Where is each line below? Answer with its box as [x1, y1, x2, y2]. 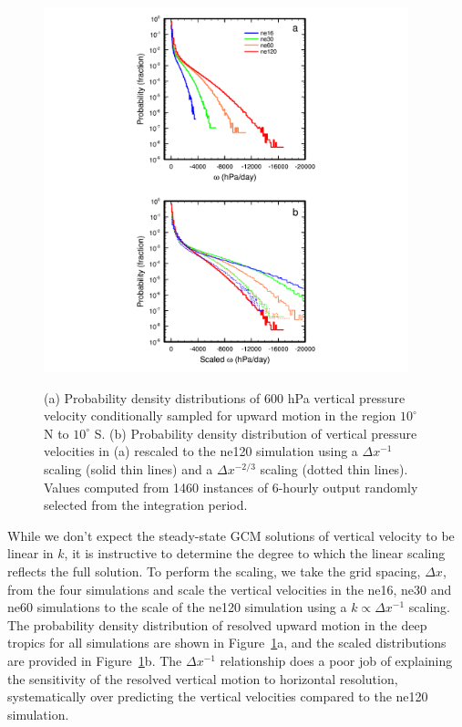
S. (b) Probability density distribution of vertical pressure [94, 423, 417, 442]
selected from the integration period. [44, 495, 248, 514]
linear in [7, 544, 54, 563]
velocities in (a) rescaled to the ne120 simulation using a [44, 441, 358, 461]
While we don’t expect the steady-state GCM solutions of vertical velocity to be [7, 525, 455, 545]
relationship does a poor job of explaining [220, 650, 453, 670]
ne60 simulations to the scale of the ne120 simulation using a [7, 597, 347, 617]
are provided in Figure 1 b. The [7, 650, 182, 670]
